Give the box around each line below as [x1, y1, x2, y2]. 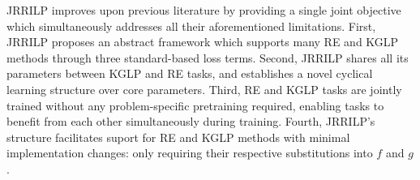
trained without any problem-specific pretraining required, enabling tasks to [6, 96, 384, 114]
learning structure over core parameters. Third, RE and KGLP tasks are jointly [6, 80, 402, 97]
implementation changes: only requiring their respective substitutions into [6, 144, 373, 161]
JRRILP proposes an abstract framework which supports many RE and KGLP [6, 33, 399, 50]
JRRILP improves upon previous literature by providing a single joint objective [6, 2, 401, 18]
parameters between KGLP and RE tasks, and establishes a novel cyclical [6, 65, 373, 82]
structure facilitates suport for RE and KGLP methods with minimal [6, 128, 350, 145]
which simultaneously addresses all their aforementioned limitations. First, [6, 17, 376, 34]
